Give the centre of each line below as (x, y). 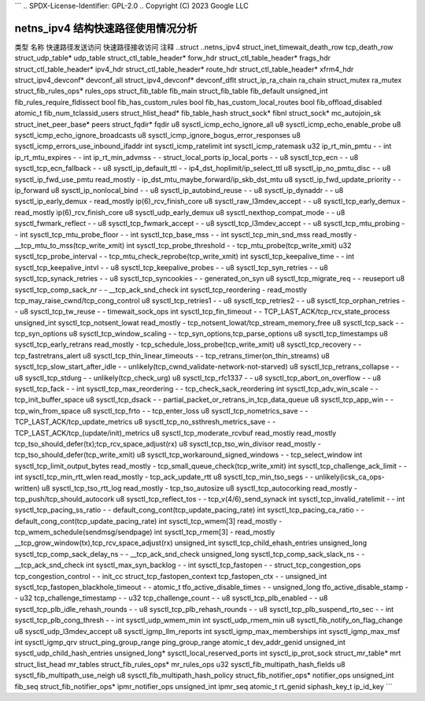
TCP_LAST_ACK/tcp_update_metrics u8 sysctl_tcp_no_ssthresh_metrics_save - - (145, 422)
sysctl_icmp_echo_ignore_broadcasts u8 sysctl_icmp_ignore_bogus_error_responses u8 (157, 135)
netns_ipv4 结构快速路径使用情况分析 (106, 28)
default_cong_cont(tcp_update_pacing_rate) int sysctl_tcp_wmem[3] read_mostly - (148, 521)
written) (27, 488)
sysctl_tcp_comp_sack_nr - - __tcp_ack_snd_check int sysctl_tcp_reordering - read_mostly (161, 289)
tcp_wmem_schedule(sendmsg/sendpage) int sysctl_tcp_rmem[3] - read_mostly (145, 532)
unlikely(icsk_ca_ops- (350, 477)
